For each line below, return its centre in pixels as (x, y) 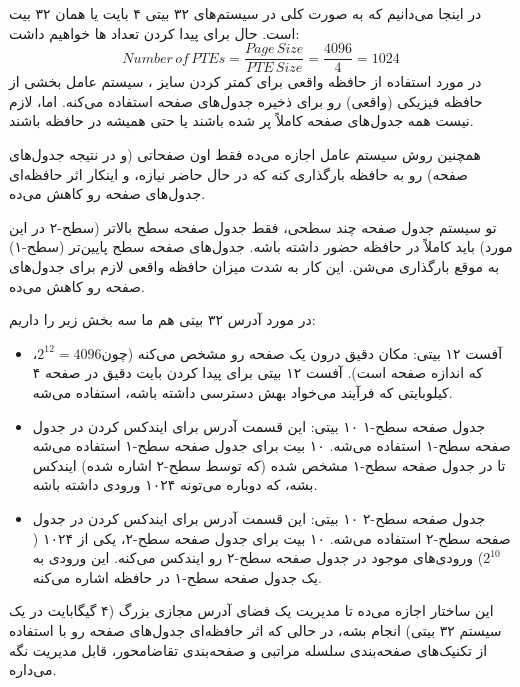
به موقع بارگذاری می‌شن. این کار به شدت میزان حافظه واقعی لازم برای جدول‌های (254, 266)
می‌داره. (33, 669)
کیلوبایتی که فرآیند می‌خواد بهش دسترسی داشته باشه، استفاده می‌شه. (242, 391)
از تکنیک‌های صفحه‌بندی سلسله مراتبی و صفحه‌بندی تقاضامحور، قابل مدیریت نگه (248, 649)
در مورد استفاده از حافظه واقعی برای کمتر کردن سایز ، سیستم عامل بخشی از (245, 81)
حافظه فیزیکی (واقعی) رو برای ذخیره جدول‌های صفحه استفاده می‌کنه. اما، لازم (246, 100)
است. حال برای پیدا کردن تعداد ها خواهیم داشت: (154, 32)
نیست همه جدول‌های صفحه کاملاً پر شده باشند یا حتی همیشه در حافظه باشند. (241, 120)
